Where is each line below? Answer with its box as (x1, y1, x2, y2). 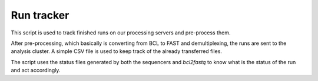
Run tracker (11, 9, 69, 22)
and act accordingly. (11, 67, 61, 74)
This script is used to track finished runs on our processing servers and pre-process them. (11, 29, 231, 36)
